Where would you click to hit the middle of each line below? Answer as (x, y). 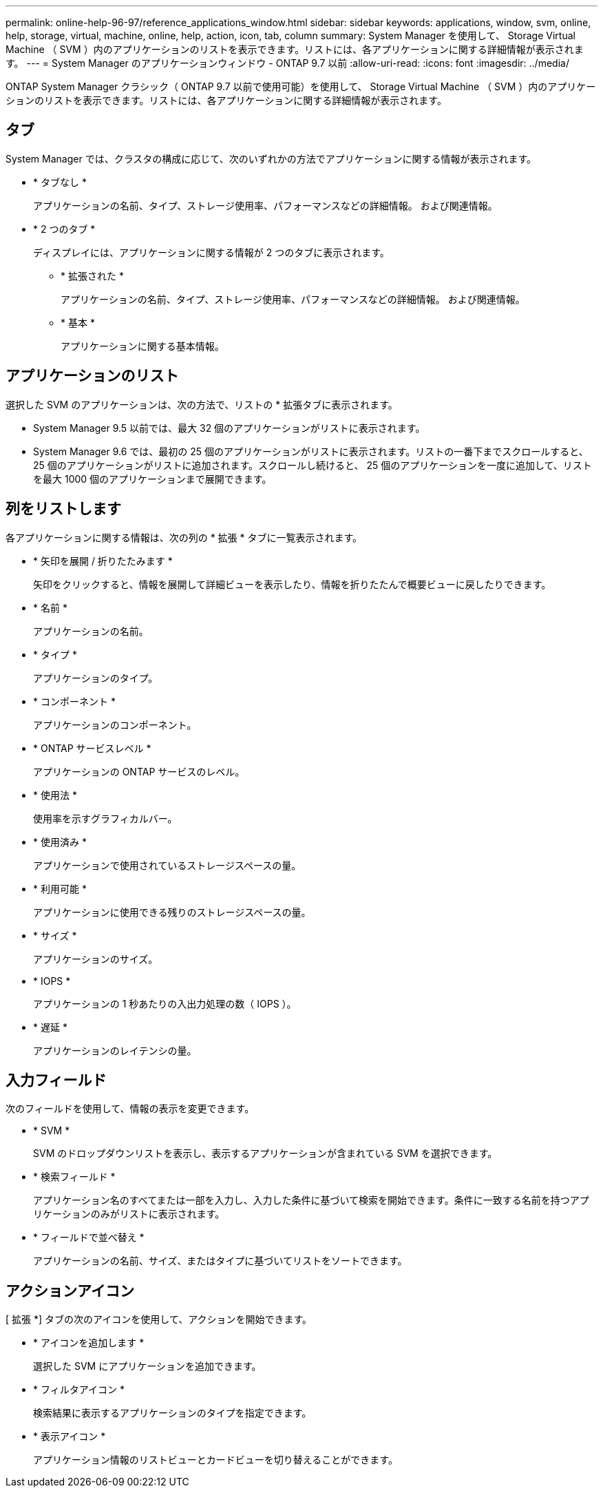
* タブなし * (60, 182)
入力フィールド (56, 1080)
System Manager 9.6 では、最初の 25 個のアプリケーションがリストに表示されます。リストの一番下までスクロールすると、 (311, 451)
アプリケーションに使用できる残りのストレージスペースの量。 (172, 912)
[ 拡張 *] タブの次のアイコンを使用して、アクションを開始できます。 (159, 1319)
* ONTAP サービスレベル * (92, 748)
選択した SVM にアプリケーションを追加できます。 (147, 1366)
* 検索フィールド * (74, 1177)
